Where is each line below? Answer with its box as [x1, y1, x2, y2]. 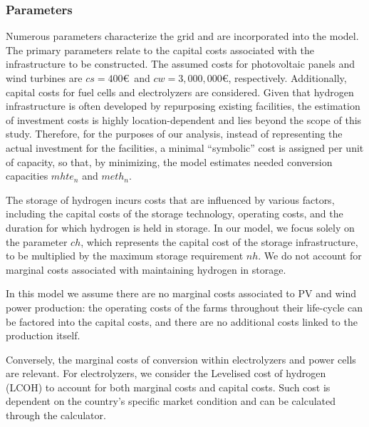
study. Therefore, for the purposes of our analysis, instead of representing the [6, 126, 343, 141]
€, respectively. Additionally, [222, 71, 347, 85]
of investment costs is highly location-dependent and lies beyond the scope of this [6, 112, 362, 127]
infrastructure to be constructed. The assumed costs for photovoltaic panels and [6, 56, 355, 71]
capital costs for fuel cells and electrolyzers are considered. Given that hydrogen [6, 84, 354, 99]
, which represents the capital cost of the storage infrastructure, [80, 234, 358, 249]
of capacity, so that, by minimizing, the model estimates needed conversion [6, 154, 333, 169]
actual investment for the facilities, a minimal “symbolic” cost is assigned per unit [6, 140, 364, 155]
